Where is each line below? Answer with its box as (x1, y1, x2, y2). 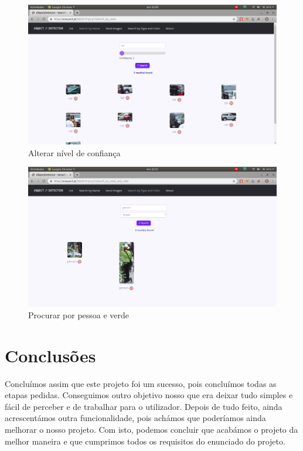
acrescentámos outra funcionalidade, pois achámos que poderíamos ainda (5, 412, 266, 424)
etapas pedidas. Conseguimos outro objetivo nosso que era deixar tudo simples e (5, 389, 293, 401)
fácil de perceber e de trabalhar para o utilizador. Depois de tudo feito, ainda (5, 400, 282, 412)
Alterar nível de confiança (28, 146, 121, 159)
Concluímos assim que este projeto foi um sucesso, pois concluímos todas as (5, 377, 277, 389)
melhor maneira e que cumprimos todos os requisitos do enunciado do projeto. (5, 435, 285, 447)
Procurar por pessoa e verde (28, 308, 130, 321)
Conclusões (5, 343, 96, 367)
